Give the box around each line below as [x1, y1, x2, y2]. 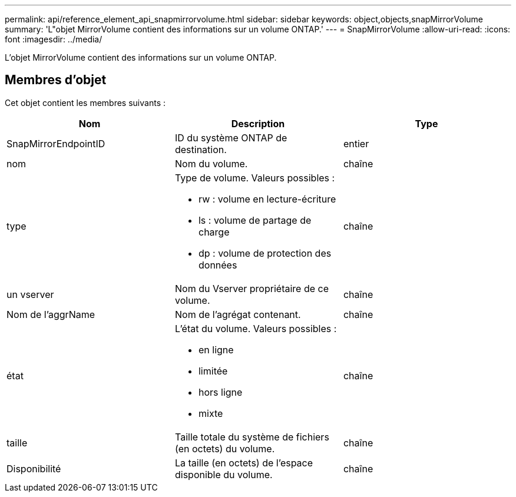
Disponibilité [6, 462, 61, 475]
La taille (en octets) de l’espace [174, 456, 313, 469]
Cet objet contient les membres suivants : [5, 97, 166, 108]
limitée [198, 365, 228, 377]
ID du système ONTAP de [174, 131, 287, 144]
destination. [174, 143, 227, 155]
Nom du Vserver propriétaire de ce [174, 282, 329, 294]
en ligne [198, 343, 234, 356]
